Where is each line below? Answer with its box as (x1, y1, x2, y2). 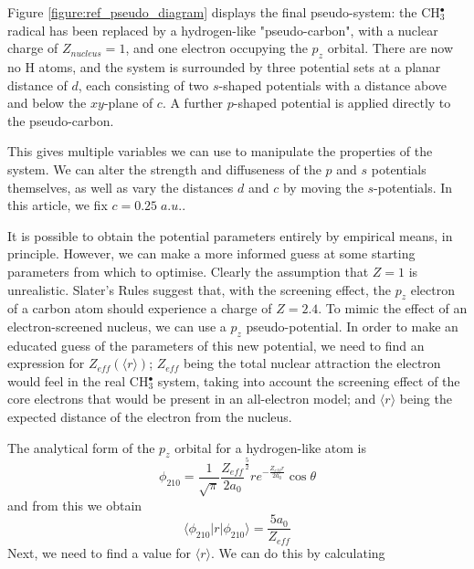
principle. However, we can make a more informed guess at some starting (7, 244, 416, 263)
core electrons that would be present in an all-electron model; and (7, 389, 376, 408)
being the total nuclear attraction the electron (183, 353, 441, 373)
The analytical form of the (7, 437, 155, 457)
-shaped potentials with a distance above (218, 75, 447, 94)
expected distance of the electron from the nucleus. (7, 407, 292, 427)
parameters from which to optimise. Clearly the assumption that (7, 261, 369, 280)
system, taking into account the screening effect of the (157, 371, 460, 390)
